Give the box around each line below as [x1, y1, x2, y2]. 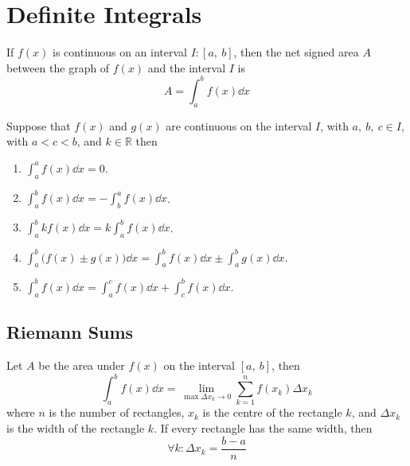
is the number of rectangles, [49, 404, 185, 421]
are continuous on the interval [166, 117, 312, 134]
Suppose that [6, 117, 71, 134]
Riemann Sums [6, 320, 134, 344]
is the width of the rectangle [6, 420, 145, 436]
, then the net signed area [233, 44, 359, 60]
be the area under [38, 356, 125, 373]
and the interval [147, 59, 226, 76]
